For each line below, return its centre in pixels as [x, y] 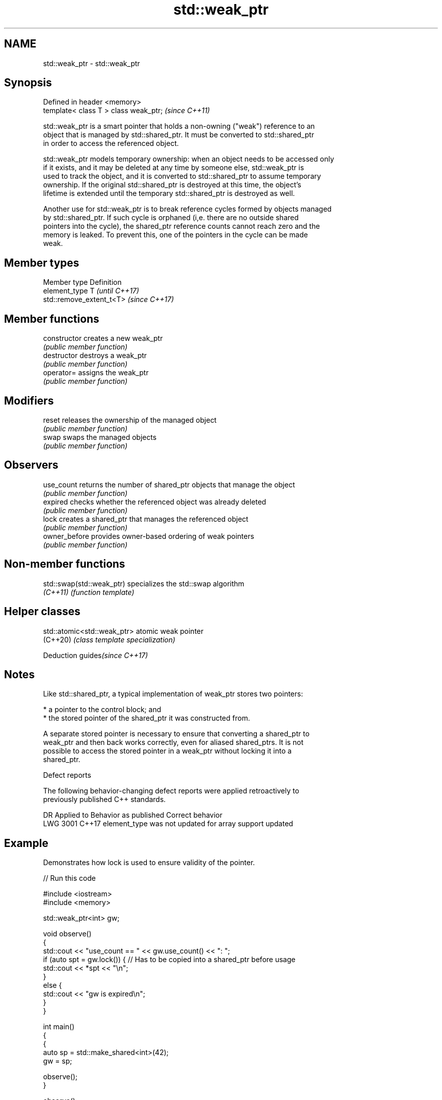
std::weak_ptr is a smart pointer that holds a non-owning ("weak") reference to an [179, 126]
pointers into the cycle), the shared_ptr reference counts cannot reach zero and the [181, 226]
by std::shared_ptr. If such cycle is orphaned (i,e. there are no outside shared [171, 218]
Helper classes [42, 612]
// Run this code [69, 878]
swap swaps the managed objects [100, 437]
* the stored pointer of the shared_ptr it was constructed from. [147, 718]
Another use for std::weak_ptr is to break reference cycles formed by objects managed [187, 209]
